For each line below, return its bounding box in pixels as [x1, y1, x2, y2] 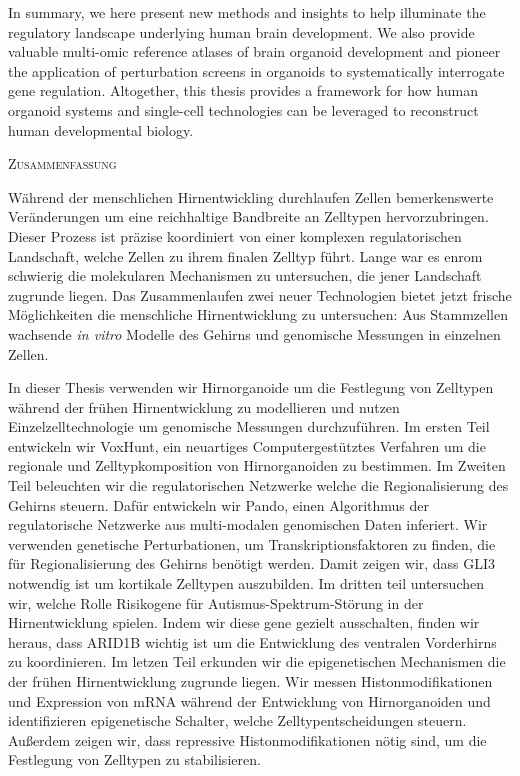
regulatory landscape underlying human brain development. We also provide [8, 21, 475, 42]
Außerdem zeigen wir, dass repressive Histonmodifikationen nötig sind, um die [8, 729, 487, 750]
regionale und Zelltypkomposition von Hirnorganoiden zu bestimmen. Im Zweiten [8, 455, 506, 476]
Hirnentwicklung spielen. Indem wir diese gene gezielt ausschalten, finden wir [8, 612, 480, 633]
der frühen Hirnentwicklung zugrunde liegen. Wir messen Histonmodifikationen [8, 671, 493, 691]
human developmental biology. [8, 119, 194, 140]
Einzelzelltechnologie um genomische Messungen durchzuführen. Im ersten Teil [8, 416, 490, 437]
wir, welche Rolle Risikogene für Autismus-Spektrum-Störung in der [8, 592, 424, 613]
